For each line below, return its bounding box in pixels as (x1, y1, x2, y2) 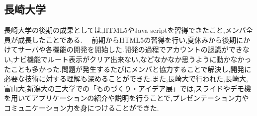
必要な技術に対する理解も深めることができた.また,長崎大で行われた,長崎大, (4, 73, 248, 84)
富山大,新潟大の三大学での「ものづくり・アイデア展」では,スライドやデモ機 (4, 83, 252, 93)
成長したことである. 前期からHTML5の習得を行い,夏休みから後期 (17, 34, 237, 45)
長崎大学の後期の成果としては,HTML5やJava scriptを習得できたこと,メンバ (4, 25, 246, 35)
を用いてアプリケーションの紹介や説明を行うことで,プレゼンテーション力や (4, 93, 249, 103)
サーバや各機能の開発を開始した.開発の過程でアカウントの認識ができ (17, 44, 243, 55)
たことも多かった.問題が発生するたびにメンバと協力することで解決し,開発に (4, 63, 252, 74)
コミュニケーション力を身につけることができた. (4, 102, 159, 113)
